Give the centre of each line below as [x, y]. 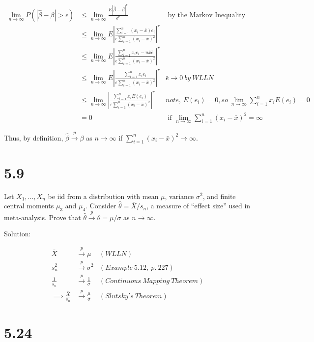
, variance [179, 196]
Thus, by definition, [34, 137]
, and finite [219, 196]
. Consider [101, 206]
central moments [29, 206]
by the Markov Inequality [207, 15]
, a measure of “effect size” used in [199, 206]
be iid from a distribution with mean [103, 196]
